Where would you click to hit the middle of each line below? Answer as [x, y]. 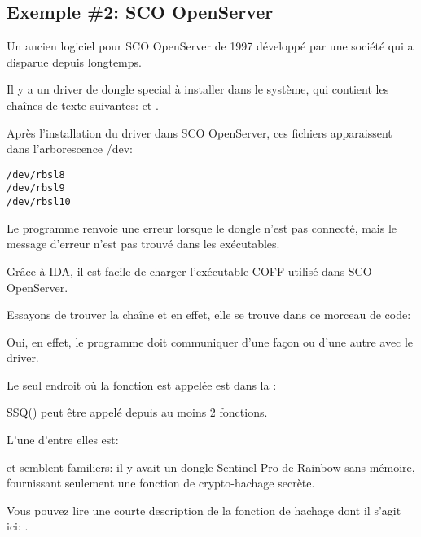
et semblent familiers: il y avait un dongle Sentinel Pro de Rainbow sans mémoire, [211, 467]
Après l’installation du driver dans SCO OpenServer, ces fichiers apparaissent [200, 132]
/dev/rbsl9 [36, 188]
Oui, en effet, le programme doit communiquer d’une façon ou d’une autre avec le [210, 341]
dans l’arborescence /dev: [70, 148]
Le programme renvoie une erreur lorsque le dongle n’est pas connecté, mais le [202, 227]
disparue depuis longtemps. [74, 61]
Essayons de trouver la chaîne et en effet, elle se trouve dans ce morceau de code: [209, 314]
